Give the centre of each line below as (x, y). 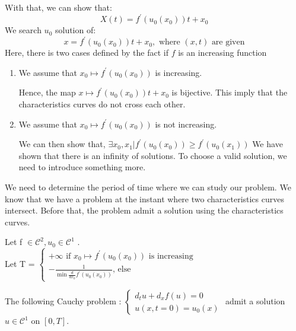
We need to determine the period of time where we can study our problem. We (148, 187)
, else (122, 270)
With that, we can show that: (58, 7)
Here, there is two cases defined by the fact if (87, 52)
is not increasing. (186, 124)
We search (23, 30)
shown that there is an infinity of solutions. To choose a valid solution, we (153, 155)
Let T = (20, 263)
